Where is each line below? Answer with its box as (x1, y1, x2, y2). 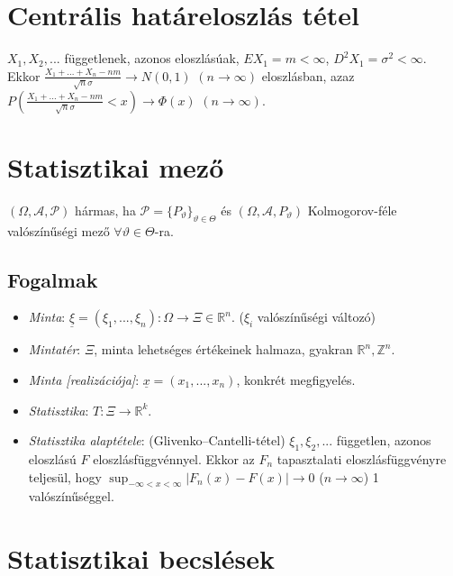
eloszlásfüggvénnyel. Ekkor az (93, 449, 255, 468)
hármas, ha (75, 200, 136, 219)
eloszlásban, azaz (261, 66, 355, 85)
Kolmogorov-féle (307, 200, 397, 219)
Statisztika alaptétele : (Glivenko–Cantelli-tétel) (28, 431, 285, 450)
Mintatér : (28, 340, 81, 359)
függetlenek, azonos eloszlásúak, (64, 49, 240, 68)
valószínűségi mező (7, 221, 110, 240)
